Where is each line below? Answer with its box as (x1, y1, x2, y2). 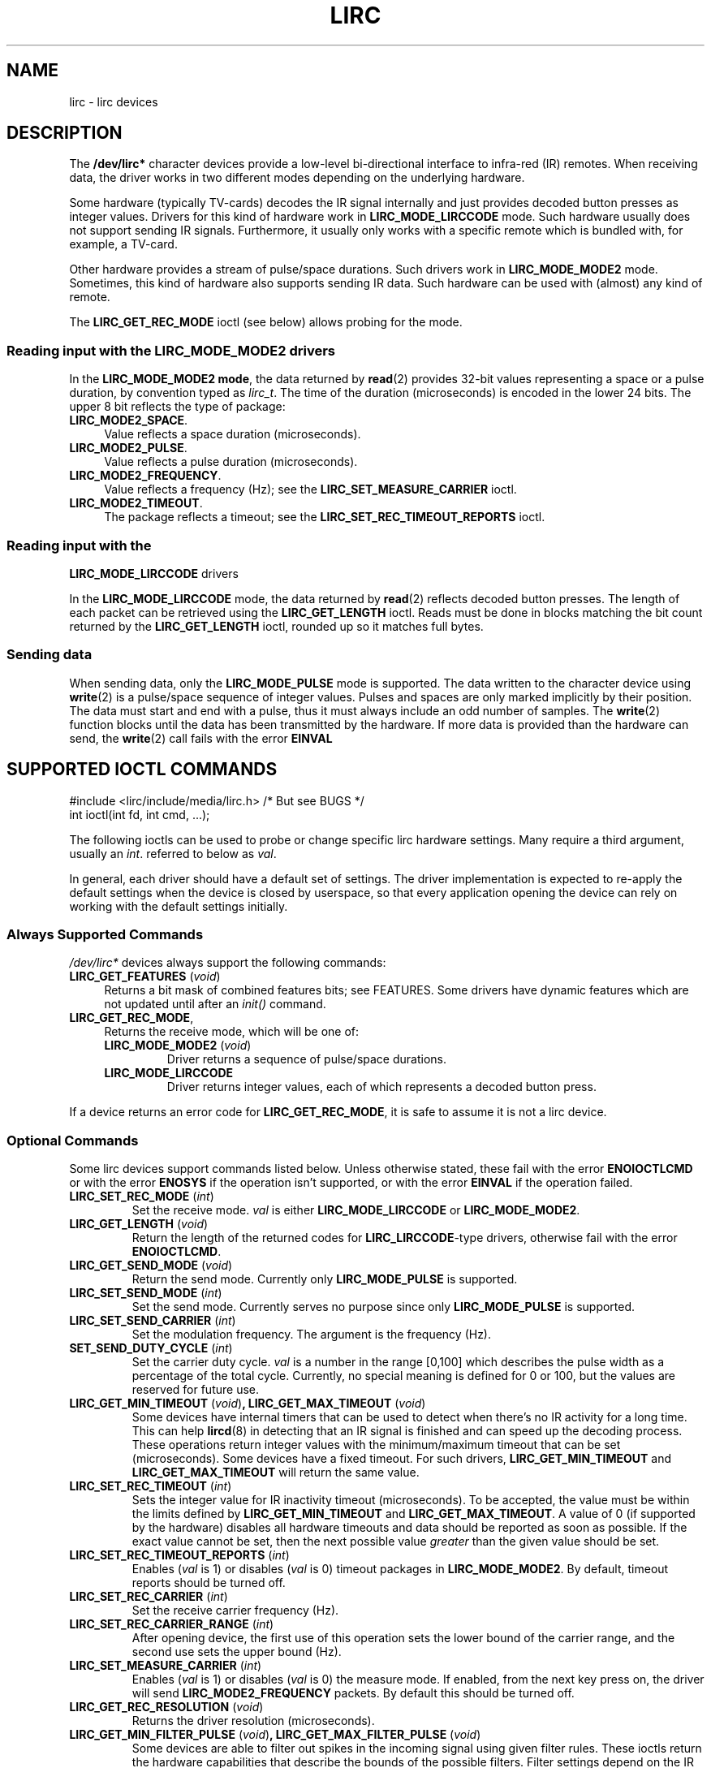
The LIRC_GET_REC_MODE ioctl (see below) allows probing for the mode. (69, 315, 463, 330)
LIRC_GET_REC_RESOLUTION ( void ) (69, 1700, 264, 1714)
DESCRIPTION (6, 123, 123, 144)
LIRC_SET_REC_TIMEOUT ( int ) (69, 1479, 232, 1494)
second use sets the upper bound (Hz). (131, 1645, 342, 1659)
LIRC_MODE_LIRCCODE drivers (69, 566, 239, 580)
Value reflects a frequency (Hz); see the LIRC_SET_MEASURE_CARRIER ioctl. (104, 482, 517, 497)
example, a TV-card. (69, 237, 178, 252)
